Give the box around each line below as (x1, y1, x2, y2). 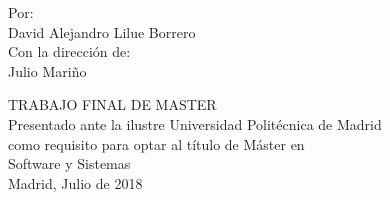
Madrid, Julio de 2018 (8, 172, 143, 193)
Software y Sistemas (8, 153, 131, 174)
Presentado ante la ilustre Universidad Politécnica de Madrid (8, 113, 382, 134)
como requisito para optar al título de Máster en (8, 133, 305, 154)
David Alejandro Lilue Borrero (8, 21, 196, 42)
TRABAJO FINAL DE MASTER (8, 94, 217, 115)
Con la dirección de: (8, 41, 131, 62)
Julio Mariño (8, 60, 87, 81)
